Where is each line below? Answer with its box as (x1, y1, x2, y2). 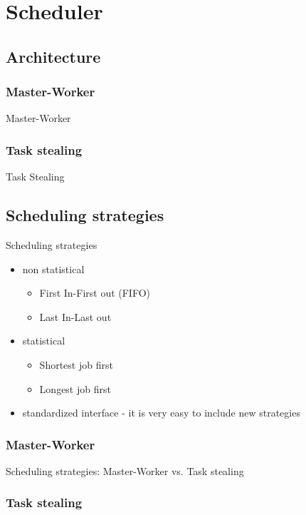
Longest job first (39, 381, 111, 396)
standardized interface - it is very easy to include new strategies (22, 405, 300, 420)
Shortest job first (39, 357, 113, 372)
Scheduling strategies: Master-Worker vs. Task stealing (6, 463, 244, 478)
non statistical (22, 261, 85, 276)
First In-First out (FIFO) (39, 285, 151, 300)
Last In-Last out (39, 309, 112, 324)
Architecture (6, 45, 101, 67)
